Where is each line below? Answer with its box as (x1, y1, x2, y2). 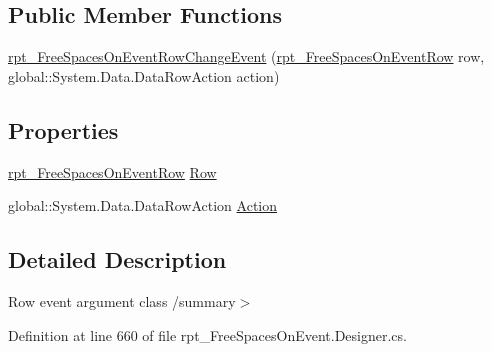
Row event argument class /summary (8, 290, 236, 311)
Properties (8, 114, 119, 145)
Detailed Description (8, 244, 227, 275)
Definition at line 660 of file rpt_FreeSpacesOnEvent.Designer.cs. (8, 324, 407, 345)
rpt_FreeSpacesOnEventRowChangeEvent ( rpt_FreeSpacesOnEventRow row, (8, 46, 485, 67)
